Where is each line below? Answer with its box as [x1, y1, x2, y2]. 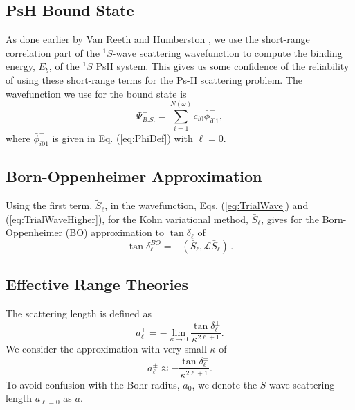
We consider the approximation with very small [6, 341, 207, 356]
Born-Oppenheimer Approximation [6, 166, 262, 187]
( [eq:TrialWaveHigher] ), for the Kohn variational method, [6, 211, 249, 226]
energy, [6, 59, 35, 73]
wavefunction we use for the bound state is [6, 86, 187, 100]
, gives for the [261, 211, 319, 226]
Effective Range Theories [6, 274, 189, 295]
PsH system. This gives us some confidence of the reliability [95, 59, 349, 73]
